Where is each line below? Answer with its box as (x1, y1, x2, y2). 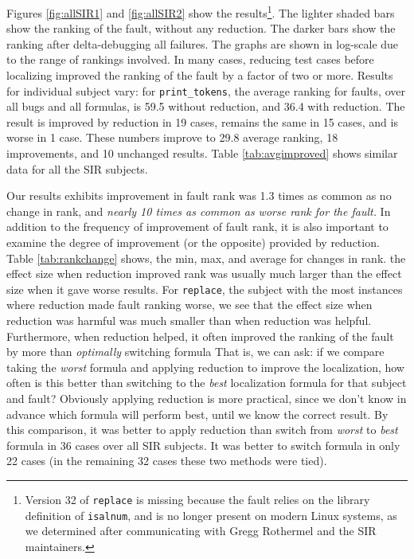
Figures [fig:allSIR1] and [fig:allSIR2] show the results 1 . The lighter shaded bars (6, 2, 395, 21)
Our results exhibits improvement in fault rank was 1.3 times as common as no (6, 187, 392, 204)
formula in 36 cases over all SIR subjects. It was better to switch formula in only (6, 436, 400, 453)
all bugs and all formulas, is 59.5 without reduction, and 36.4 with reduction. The (6, 98, 405, 115)
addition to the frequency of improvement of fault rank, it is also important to (6, 218, 389, 235)
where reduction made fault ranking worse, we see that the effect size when (6, 296, 373, 313)
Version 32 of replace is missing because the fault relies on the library (25, 491, 370, 507)
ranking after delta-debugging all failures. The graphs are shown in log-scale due (6, 35, 399, 52)
